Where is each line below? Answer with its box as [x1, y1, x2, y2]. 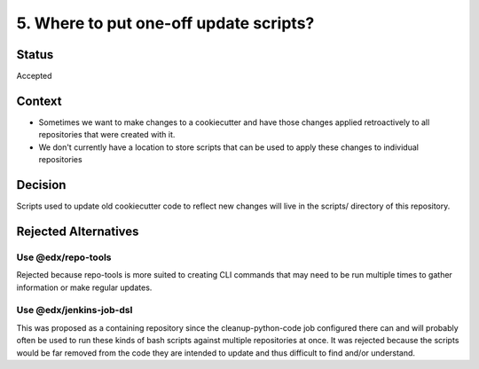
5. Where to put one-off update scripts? [16, 13, 315, 33]
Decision [16, 177, 67, 192]
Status [16, 47, 54, 62]
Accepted [16, 71, 52, 82]
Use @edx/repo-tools [16, 251, 112, 263]
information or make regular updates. [16, 282, 153, 293]
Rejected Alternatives [16, 224, 139, 239]
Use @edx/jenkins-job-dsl [16, 304, 133, 317]
